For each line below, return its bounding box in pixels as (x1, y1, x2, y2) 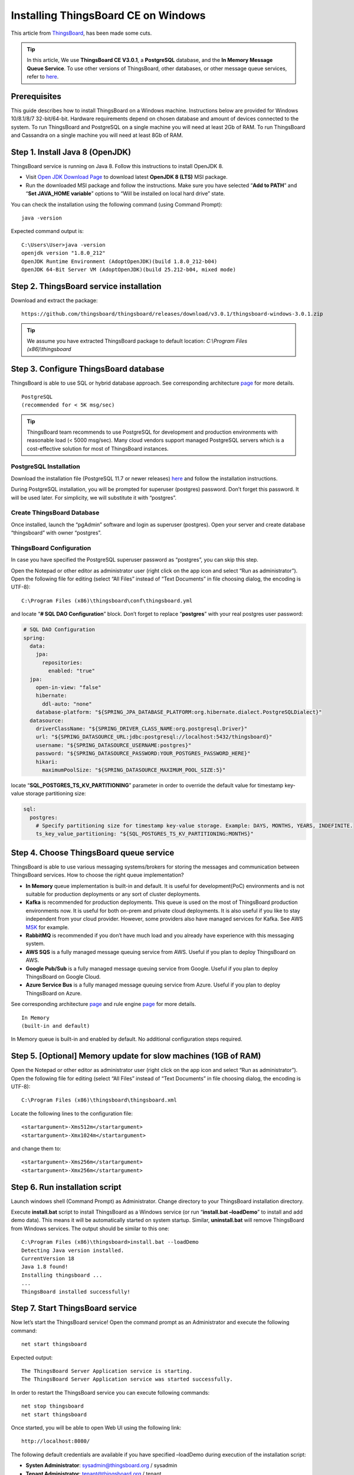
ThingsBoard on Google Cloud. (25, 973, 101, 980)
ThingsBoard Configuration (11, 543, 91, 552)
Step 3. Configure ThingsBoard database (11, 364, 165, 374)
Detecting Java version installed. (21, 1247, 124, 1254)
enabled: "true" (48, 667, 96, 674)
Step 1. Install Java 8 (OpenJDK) (11, 147, 132, 157)
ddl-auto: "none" (42, 700, 93, 707)
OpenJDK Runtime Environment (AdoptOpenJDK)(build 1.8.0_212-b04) (21, 258, 218, 265)
